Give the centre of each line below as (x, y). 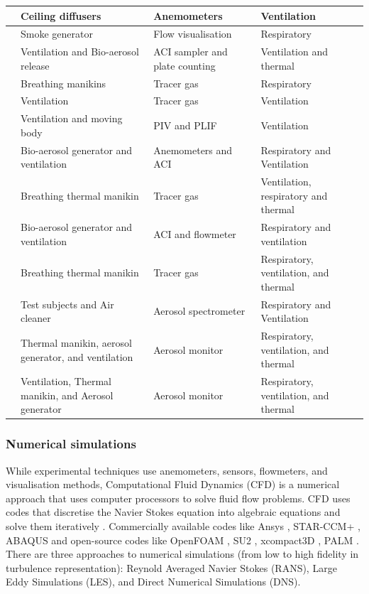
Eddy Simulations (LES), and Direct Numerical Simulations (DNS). (153, 582)
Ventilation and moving (72, 118)
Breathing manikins (64, 83)
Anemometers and (193, 150)
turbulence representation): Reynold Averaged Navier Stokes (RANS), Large (171, 567)
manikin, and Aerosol (67, 395)
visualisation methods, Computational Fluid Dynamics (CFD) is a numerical (173, 484)
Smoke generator (57, 34)
